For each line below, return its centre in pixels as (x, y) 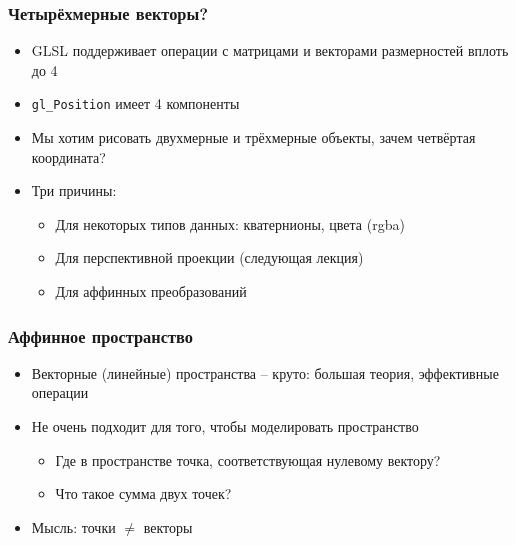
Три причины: (74, 190)
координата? (68, 156)
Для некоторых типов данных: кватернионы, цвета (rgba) (230, 223)
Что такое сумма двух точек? (143, 493)
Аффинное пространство (100, 335)
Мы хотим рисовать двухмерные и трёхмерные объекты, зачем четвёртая (253, 137)
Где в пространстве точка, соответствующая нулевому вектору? (248, 459)
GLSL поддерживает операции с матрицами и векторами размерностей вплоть (270, 50)
